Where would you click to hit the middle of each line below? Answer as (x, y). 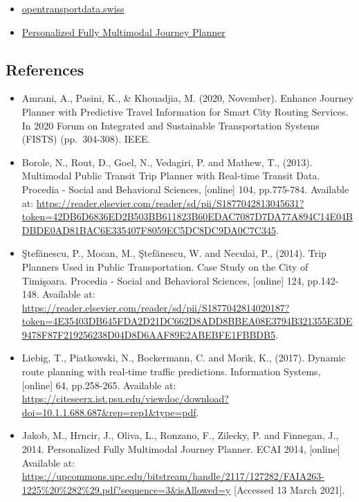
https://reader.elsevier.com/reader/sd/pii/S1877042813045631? (170, 203)
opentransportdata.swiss (73, 8)
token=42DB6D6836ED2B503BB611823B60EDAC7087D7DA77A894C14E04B (187, 216)
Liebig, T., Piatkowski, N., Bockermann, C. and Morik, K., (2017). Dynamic (184, 358)
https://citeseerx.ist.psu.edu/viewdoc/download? (125, 398)
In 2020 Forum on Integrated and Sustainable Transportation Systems (171, 125)
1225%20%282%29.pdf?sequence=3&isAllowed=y (126, 489)
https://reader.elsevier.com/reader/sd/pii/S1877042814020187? (156, 307)
